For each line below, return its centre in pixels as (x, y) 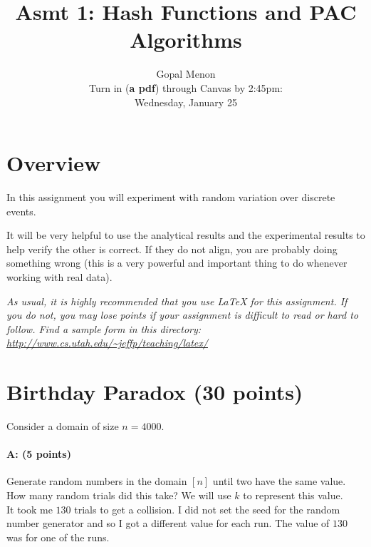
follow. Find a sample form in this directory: (104, 328)
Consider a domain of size (63, 426)
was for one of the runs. (58, 537)
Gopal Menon (186, 74)
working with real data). (59, 277)
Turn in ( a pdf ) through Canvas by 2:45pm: (186, 87)
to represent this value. (293, 495)
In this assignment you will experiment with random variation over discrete (171, 197)
